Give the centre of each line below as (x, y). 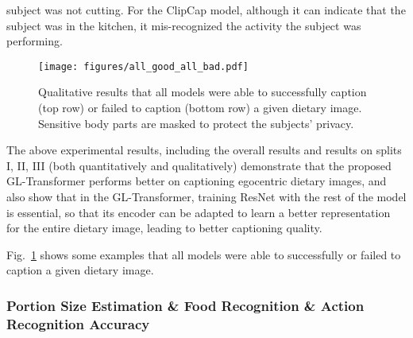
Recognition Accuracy (78, 323)
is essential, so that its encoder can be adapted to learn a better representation (199, 212)
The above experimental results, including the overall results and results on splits (204, 150)
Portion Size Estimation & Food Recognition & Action (185, 305)
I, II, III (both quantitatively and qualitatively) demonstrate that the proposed (199, 165)
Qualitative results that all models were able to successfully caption (203, 92)
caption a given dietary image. (80, 270)
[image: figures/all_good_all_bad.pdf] (143, 66)
